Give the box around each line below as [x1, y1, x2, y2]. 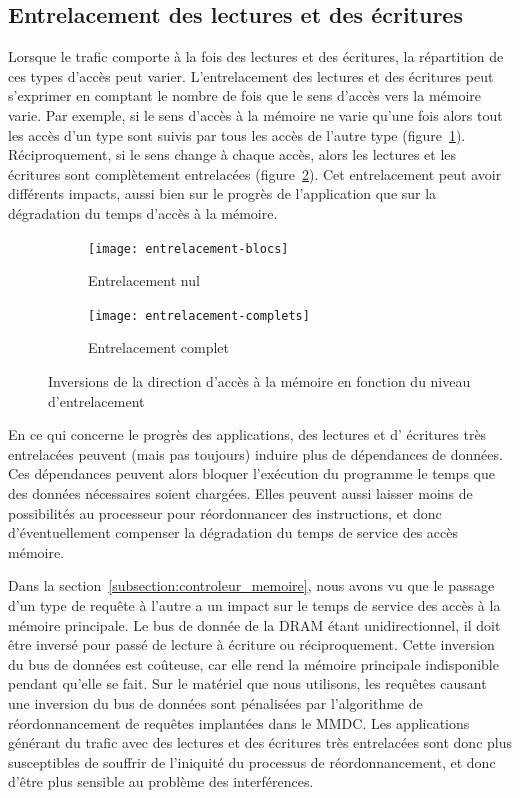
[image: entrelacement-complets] [88, 308, 310, 323]
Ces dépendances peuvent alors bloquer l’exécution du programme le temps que [8, 463, 495, 484]
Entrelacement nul [88, 270, 200, 291]
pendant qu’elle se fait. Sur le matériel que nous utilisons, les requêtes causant [8, 673, 487, 694]
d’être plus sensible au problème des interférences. [8, 771, 314, 792]
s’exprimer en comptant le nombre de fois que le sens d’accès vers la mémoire [8, 85, 482, 106]
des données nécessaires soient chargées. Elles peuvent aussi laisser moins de [8, 483, 473, 504]
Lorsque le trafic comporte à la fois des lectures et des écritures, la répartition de [8, 46, 504, 67]
